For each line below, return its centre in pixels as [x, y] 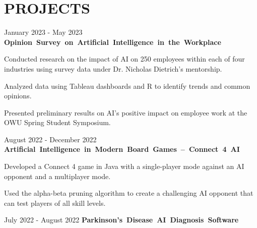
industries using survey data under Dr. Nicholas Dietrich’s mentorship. [113, 68]
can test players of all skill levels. [55, 203]
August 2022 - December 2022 [50, 139]
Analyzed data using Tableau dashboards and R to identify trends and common [127, 85]
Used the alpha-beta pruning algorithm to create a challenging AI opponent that [129, 193]
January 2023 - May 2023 [43, 32]
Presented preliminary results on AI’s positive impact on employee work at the [126, 112]
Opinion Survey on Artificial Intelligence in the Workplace [113, 42]
